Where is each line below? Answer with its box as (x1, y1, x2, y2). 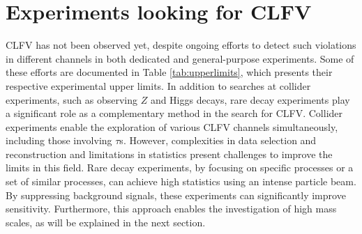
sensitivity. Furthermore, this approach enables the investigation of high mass (6, 201, 337, 216)
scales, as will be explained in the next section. (6, 214, 206, 229)
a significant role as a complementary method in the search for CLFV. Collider (6, 106, 343, 120)
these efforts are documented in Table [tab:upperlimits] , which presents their (6, 65, 333, 79)
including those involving (6, 133, 112, 148)
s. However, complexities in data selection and (119, 133, 317, 148)
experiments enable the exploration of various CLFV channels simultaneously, (6, 119, 338, 134)
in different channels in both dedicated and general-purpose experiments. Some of (6, 51, 354, 65)
